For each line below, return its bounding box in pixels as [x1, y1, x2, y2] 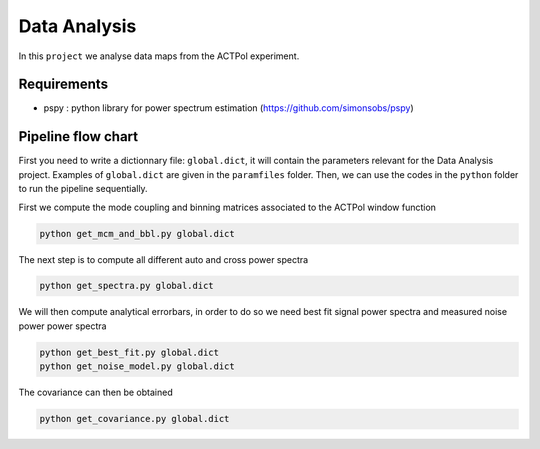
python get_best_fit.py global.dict [39, 346, 220, 358]
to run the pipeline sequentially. [18, 183, 149, 195]
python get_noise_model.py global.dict [39, 361, 235, 372]
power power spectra [18, 320, 107, 332]
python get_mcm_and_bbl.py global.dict [39, 228, 235, 239]
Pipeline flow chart [18, 128, 139, 145]
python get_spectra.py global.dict [39, 280, 214, 292]
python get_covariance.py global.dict [39, 413, 230, 425]
